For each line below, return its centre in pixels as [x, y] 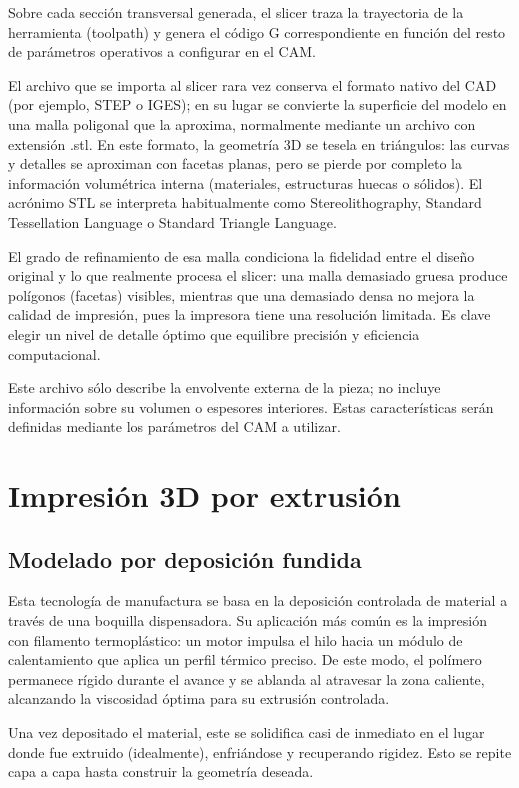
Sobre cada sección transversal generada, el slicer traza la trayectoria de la [236, 12]
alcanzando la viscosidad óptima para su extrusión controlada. [199, 698]
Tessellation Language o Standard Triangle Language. [172, 221]
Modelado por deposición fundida [185, 558]
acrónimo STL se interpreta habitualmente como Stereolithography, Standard [245, 202]
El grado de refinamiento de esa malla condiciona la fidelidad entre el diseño [241, 255]
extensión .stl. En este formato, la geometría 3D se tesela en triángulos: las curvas [259, 143]
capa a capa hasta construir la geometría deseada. [161, 771]
